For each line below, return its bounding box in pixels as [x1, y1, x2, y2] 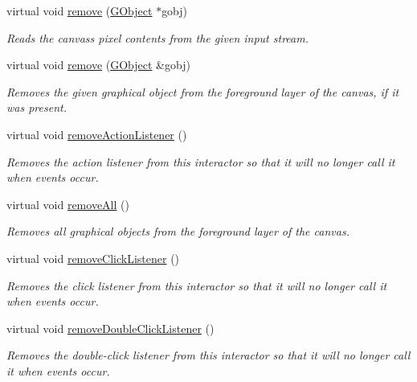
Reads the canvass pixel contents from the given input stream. [6, 29, 309, 46]
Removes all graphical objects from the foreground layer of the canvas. [6, 223, 350, 240]
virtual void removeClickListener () [6, 249, 180, 266]
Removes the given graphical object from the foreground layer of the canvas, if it [6, 83, 399, 100]
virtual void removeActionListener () [6, 125, 187, 142]
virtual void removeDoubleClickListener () [6, 319, 215, 336]
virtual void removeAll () [6, 195, 129, 212]
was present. [6, 99, 67, 116]
